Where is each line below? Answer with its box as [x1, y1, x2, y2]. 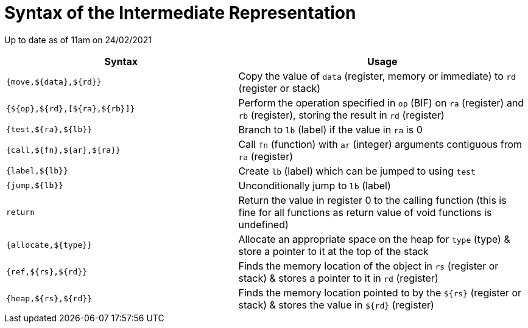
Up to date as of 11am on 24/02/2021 [4, 34, 152, 45]
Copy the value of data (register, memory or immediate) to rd [238, 69, 516, 82]
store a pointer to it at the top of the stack [238, 245, 429, 257]
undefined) [238, 218, 289, 231]
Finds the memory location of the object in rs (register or [238, 259, 499, 272]
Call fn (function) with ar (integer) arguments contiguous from [238, 138, 523, 150]
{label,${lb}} [6, 166, 68, 176]
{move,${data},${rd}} [6, 77, 102, 87]
